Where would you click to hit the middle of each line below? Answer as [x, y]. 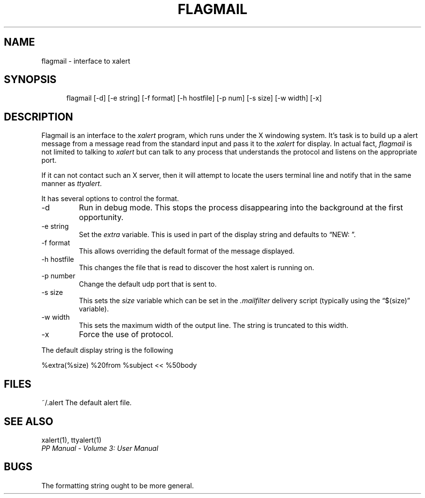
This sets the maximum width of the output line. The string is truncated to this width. [213, 326]
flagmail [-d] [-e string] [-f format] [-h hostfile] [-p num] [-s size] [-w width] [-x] [194, 98]
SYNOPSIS [30, 80]
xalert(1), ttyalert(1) [72, 440]
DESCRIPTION [39, 117]
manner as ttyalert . [72, 184]
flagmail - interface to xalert [86, 61]
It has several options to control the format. [110, 199]
